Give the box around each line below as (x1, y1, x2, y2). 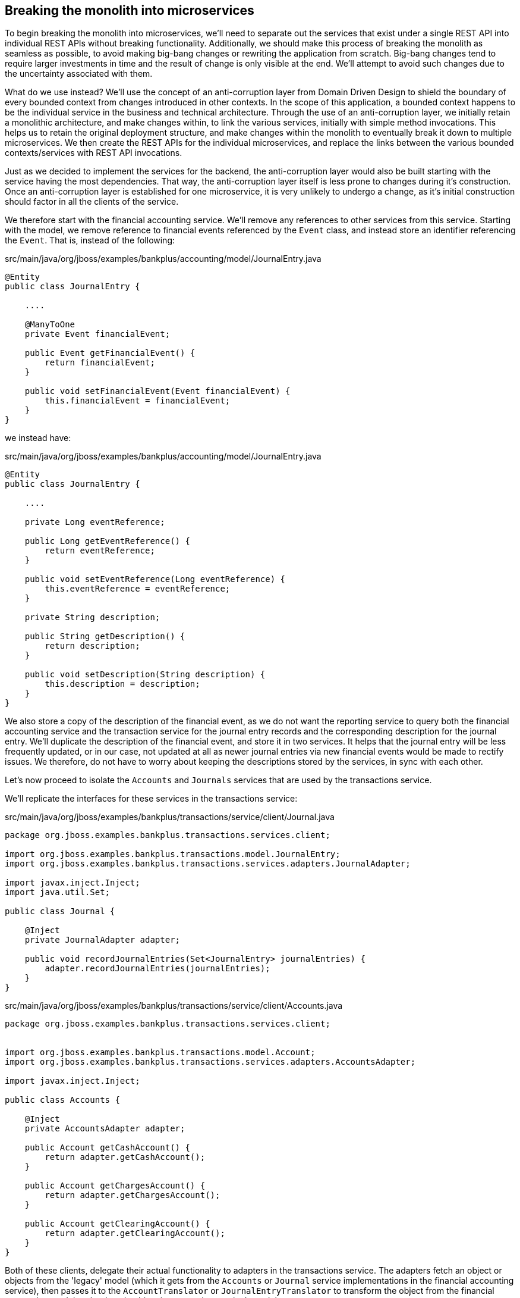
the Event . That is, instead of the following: (5, 235, 175, 246)
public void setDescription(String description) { (24, 670, 266, 680)
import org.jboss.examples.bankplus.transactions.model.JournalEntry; (5, 849, 341, 859)
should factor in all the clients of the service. (5, 196, 179, 207)
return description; (45, 641, 140, 651)
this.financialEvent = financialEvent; (45, 396, 231, 406)
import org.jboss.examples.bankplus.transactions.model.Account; (5, 1047, 316, 1058)
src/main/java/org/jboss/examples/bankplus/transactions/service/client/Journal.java (5, 812, 335, 822)
